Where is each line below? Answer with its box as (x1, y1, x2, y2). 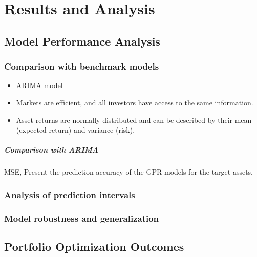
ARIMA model (16, 80, 63, 91)
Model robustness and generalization (4, 211, 159, 224)
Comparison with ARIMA (4, 144, 98, 155)
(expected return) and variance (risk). (16, 124, 135, 135)
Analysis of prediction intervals (4, 188, 135, 201)
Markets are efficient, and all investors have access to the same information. (16, 97, 253, 108)
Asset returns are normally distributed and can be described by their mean (16, 114, 252, 125)
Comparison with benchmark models (4, 60, 159, 73)
